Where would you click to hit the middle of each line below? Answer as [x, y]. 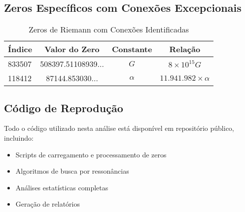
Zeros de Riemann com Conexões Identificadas [109, 30]
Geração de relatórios [48, 204]
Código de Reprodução [64, 107]
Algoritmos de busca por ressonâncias [72, 171]
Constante [132, 49]
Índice [20, 49]
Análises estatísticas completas [62, 187]
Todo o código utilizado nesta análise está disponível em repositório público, [119, 128]
